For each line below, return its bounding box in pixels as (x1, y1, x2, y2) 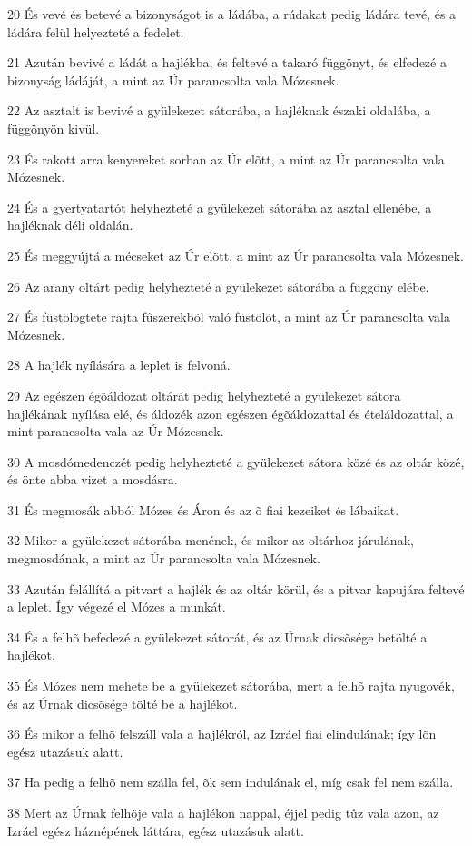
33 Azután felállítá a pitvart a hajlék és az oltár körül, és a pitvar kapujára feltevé (7, 579, 465, 598)
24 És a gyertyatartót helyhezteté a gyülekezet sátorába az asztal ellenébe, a (7, 197, 432, 216)
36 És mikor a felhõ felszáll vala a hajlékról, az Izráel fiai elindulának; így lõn (7, 724, 437, 743)
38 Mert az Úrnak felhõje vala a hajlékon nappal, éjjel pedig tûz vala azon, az (7, 803, 439, 821)
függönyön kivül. (7, 118, 100, 137)
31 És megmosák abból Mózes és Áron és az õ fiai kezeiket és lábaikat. (7, 500, 399, 519)
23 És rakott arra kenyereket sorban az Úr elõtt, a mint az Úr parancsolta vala (7, 149, 445, 168)
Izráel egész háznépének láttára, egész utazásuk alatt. (7, 821, 304, 840)
